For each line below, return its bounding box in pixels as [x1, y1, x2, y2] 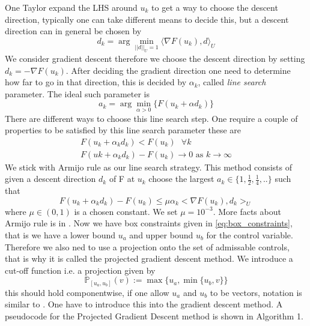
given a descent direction [5, 172, 96, 185]
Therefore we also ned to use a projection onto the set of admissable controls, [5, 240, 290, 253]
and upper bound [129, 229, 193, 241]
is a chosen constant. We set [74, 205, 178, 217]
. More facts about [213, 205, 281, 217]
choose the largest [148, 172, 214, 185]
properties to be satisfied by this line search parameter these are [5, 124, 242, 136]
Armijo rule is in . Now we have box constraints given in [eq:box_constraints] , [5, 217, 293, 229]
